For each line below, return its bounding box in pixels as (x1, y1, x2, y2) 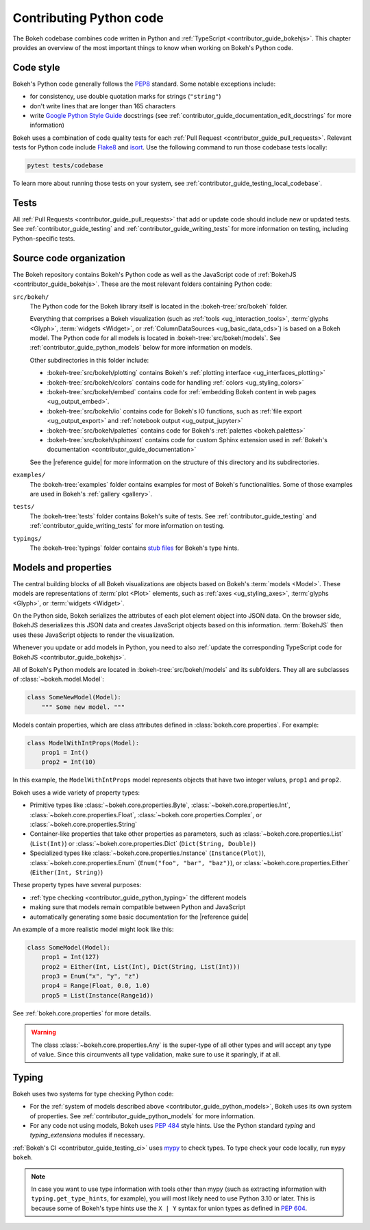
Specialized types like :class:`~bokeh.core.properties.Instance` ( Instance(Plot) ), (29, 849, 267, 857)
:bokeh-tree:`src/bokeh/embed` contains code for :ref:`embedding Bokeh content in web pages (47, 388, 317, 396)
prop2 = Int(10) (41, 758, 96, 766)
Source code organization (12, 252, 126, 264)
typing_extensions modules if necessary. (29, 1131, 145, 1139)
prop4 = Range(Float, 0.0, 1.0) (41, 982, 151, 990)
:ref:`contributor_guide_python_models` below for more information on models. (29, 343, 253, 352)
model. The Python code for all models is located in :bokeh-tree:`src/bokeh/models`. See (29, 334, 281, 342)
